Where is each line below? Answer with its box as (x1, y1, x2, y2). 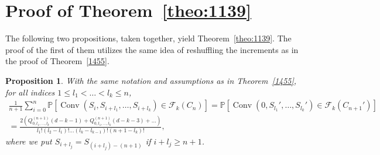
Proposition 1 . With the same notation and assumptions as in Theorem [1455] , (5, 74, 297, 86)
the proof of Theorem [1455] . (5, 55, 109, 67)
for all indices (5, 86, 55, 98)
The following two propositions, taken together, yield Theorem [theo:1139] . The (5, 32, 292, 44)
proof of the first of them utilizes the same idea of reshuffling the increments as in (5, 43, 299, 55)
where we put (5, 135, 52, 147)
